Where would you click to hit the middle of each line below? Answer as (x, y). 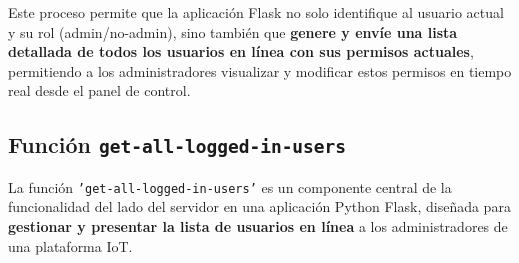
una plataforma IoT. (70, 245)
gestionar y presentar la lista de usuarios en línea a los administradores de (258, 226)
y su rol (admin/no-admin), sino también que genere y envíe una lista (233, 31)
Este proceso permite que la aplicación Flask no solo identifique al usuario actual (256, 12)
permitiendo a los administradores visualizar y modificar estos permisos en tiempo (260, 70)
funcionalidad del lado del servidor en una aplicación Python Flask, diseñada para (259, 206)
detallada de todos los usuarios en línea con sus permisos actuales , (241, 51)
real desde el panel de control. (99, 90)
